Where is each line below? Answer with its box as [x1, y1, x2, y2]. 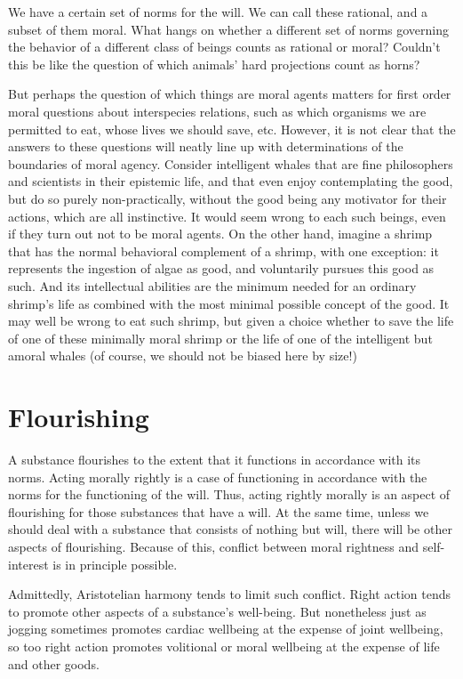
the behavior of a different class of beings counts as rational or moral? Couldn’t [8, 37, 441, 56]
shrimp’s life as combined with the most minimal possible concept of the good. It [8, 294, 450, 312]
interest [8, 554, 49, 573]
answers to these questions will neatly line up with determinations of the [8, 137, 403, 156]
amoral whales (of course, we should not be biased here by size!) [8, 346, 357, 365]
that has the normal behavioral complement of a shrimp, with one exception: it [8, 241, 439, 260]
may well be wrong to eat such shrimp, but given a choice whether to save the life [8, 311, 454, 330]
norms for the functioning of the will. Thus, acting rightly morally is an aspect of [8, 485, 451, 504]
